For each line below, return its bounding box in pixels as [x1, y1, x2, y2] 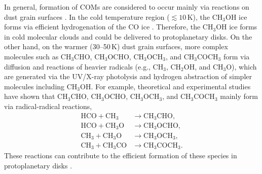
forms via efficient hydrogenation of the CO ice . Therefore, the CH [4, 21, 213, 32]
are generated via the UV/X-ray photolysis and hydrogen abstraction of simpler [4, 71, 252, 82]
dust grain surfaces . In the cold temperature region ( [4, 11, 170, 22]
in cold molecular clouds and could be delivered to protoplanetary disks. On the [4, 31, 252, 42]
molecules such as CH [4, 51, 71, 61]
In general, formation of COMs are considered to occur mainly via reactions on [4, 2, 249, 12]
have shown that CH [4, 91, 68, 101]
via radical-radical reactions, [4, 100, 92, 111]
